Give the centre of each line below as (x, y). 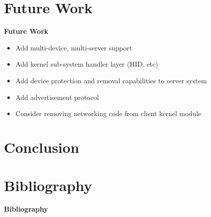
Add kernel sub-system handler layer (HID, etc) (87, 64)
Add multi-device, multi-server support (74, 47)
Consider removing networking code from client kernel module (108, 113)
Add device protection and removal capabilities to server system (111, 80)
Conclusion (42, 147)
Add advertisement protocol (57, 97)
